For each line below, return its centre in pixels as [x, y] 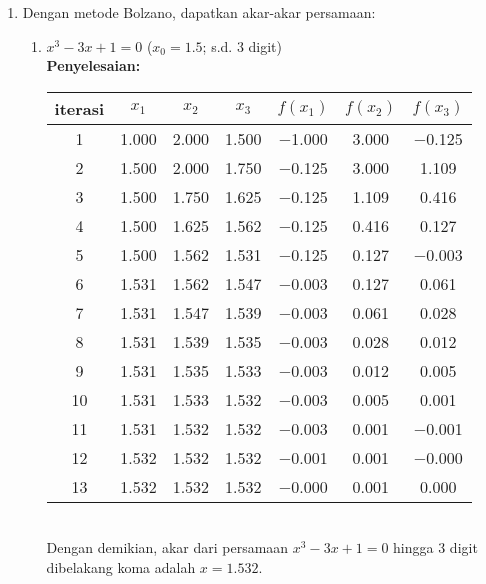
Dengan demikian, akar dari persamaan [167, 547]
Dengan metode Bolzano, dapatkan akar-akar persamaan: [199, 12]
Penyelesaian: [93, 65]
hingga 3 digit [435, 547]
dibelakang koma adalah [121, 566]
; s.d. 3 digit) [242, 45]
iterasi [79, 108]
